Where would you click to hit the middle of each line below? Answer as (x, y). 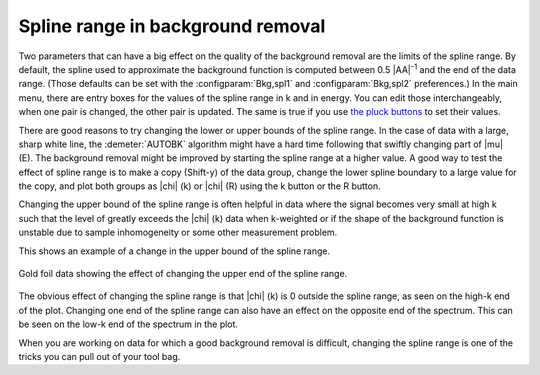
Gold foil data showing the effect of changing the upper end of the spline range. (183, 274)
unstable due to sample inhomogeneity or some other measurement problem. (178, 232)
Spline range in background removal (172, 26)
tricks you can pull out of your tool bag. (99, 356)
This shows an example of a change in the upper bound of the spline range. (174, 251)
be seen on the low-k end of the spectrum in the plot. (128, 324)
